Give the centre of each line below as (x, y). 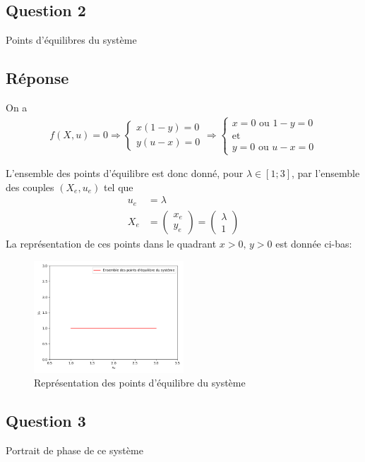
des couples (30, 187)
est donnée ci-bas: (314, 243)
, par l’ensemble (326, 173)
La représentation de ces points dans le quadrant (111, 243)
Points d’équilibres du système (71, 40)
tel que (118, 187)
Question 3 (46, 421)
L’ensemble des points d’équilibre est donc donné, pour (125, 173)
